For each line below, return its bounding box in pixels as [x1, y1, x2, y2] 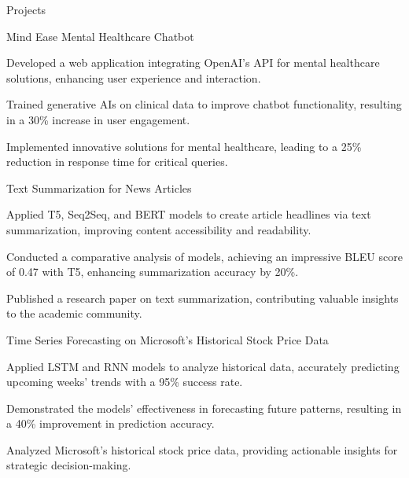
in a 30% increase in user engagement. [6, 111, 190, 127]
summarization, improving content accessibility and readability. [6, 221, 311, 237]
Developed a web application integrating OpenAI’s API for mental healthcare [6, 54, 380, 71]
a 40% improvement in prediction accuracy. [6, 415, 215, 432]
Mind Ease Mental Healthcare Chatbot [6, 28, 194, 44]
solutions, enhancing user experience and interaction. [6, 69, 261, 86]
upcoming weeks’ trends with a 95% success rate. [6, 373, 243, 390]
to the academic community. [6, 305, 142, 322]
